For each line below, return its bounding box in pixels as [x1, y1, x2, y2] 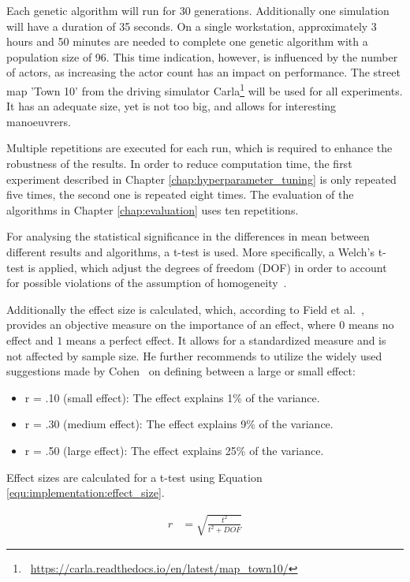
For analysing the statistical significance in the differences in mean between [6, 228, 370, 244]
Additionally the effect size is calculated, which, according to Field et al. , [6, 300, 364, 317]
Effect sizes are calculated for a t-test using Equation [6, 468, 263, 485]
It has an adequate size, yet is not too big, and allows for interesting [6, 98, 337, 114]
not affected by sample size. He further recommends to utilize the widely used [6, 347, 382, 364]
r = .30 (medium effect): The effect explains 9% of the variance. [24, 416, 334, 432]
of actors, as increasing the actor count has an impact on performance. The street [6, 64, 401, 80]
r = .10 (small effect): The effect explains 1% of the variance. [24, 389, 320, 405]
